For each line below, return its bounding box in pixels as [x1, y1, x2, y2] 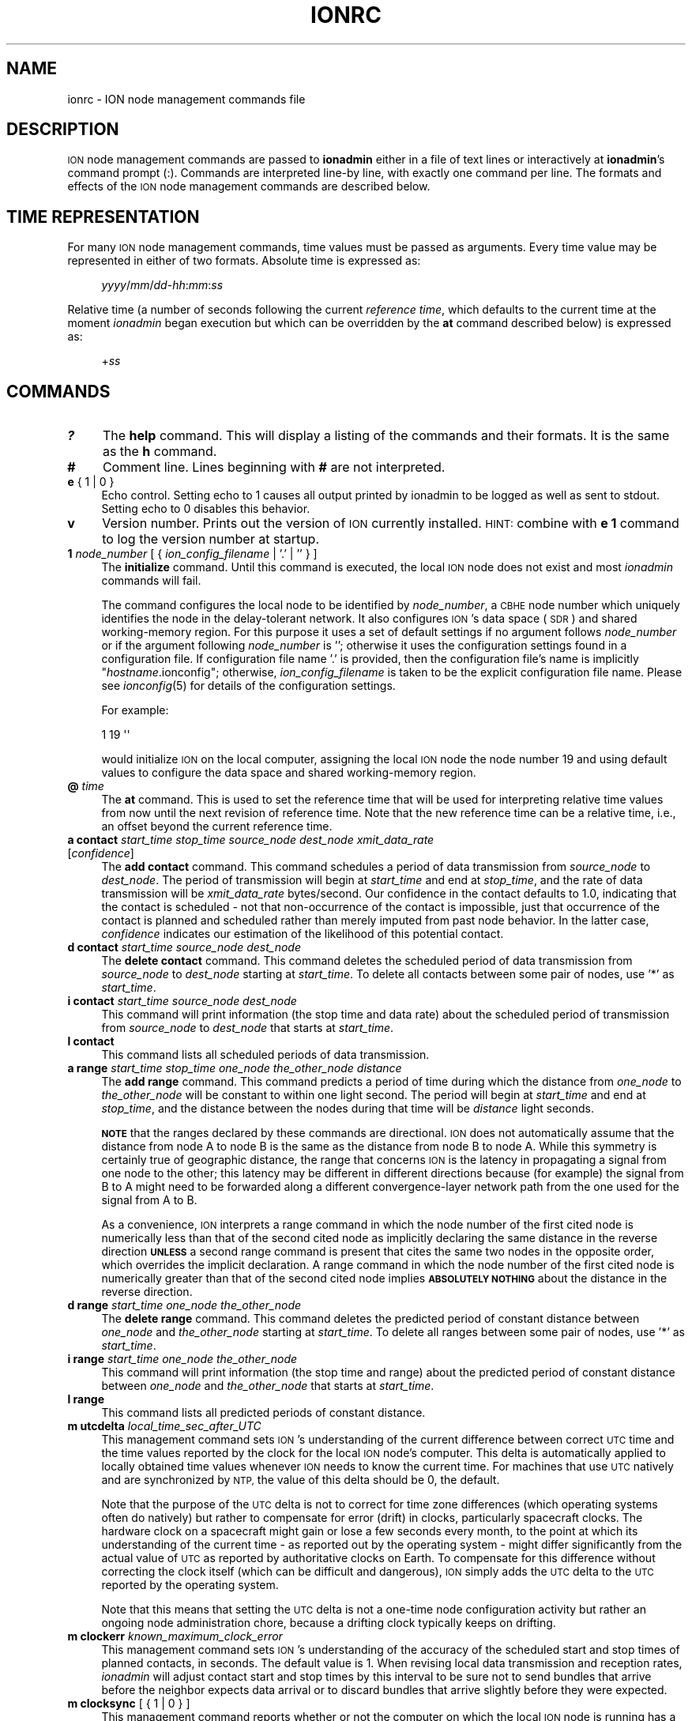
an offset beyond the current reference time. [101, 819, 333, 834]
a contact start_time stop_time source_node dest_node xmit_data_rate [67, 833, 434, 847]
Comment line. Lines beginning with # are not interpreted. [102, 459, 446, 476]
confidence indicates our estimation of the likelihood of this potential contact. [101, 927, 504, 941]
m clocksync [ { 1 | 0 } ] [67, 1697, 190, 1711]
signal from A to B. [101, 1193, 197, 1207]
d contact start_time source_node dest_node [67, 940, 301, 955]
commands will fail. [101, 574, 201, 588]
